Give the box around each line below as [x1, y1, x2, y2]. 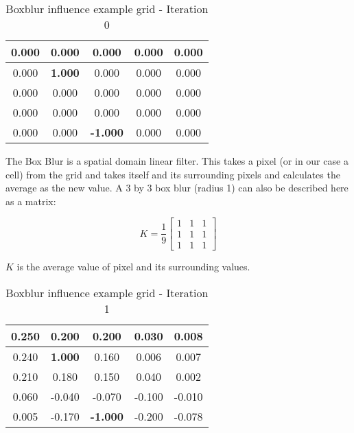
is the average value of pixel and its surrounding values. [16, 259, 250, 274]
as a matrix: [5, 194, 56, 208]
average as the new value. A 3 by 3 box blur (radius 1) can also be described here [5, 180, 349, 195]
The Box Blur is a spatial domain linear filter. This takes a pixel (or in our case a [5, 154, 349, 167]
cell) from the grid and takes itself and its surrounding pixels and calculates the [5, 167, 340, 181]
